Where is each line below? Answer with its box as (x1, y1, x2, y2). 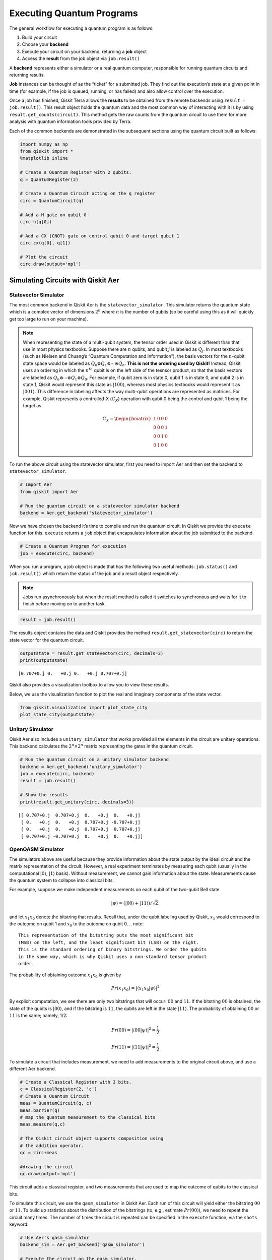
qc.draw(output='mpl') (20, 1171, 76, 1177)
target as (23, 403, 42, 409)
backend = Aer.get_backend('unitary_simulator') (20, 764, 143, 770)
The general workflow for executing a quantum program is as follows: (9, 25, 154, 31)
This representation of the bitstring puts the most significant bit (18, 932, 194, 938)
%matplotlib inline (20, 155, 68, 161)
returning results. (9, 72, 45, 78)
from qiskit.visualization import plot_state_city (20, 705, 148, 710)
